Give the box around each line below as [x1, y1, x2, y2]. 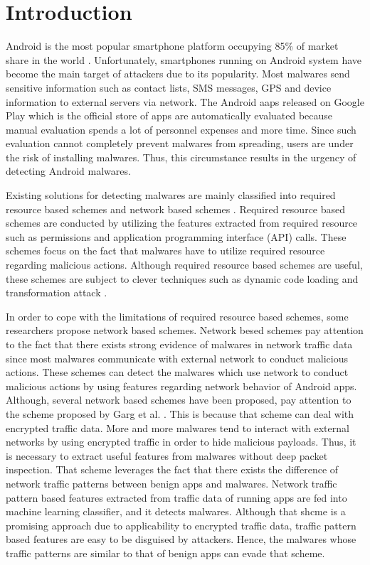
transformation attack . [6, 285, 107, 300]
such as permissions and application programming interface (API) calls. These [6, 229, 347, 244]
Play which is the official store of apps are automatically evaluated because [6, 108, 333, 123]
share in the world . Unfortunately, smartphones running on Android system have [6, 52, 362, 67]
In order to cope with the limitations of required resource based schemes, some [6, 308, 349, 323]
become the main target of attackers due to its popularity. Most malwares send [6, 66, 350, 81]
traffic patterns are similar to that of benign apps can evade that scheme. [6, 545, 325, 560]
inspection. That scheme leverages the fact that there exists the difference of [6, 462, 339, 477]
